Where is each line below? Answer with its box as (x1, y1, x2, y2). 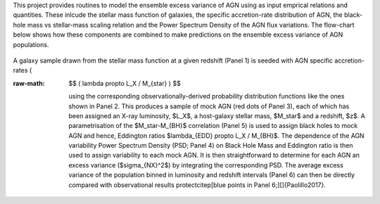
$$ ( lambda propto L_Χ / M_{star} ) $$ (68, 79, 181, 87)
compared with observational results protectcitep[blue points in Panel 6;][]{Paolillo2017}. (68, 180, 327, 189)
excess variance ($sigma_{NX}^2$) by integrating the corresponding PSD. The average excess (68, 160, 344, 169)
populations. (13, 40, 49, 49)
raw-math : (13, 79, 45, 87)
